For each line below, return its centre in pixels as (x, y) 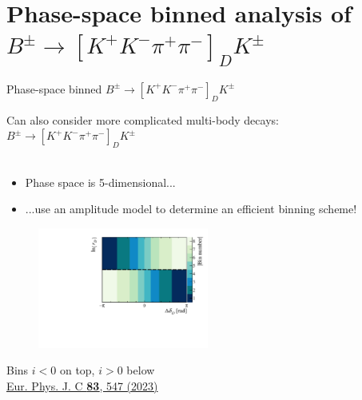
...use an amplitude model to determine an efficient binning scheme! (191, 209)
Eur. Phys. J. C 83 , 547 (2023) (82, 385)
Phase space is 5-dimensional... (100, 182)
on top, (77, 370)
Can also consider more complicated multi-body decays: (143, 119)
